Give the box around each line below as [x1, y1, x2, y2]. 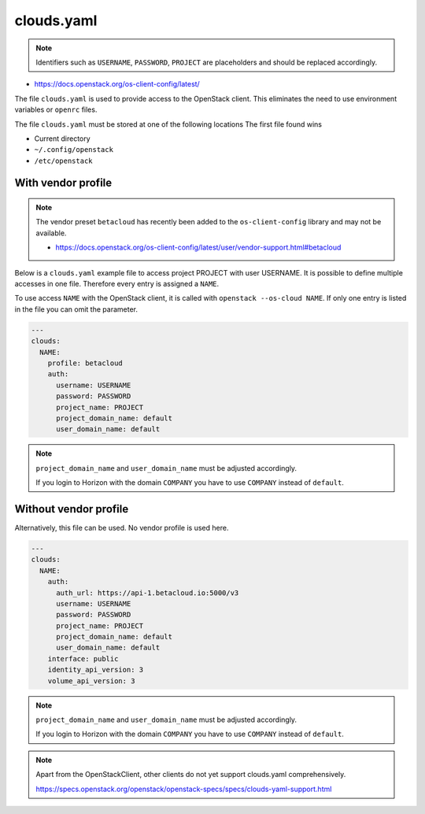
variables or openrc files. [14, 105, 98, 114]
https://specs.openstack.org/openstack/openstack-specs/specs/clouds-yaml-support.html [35, 784, 332, 794]
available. [35, 228, 67, 238]
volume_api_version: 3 [47, 676, 135, 685]
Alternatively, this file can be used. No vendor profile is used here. [14, 523, 229, 532]
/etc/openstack [34, 156, 94, 165]
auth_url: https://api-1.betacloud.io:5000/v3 [56, 588, 239, 598]
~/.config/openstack [34, 146, 114, 154]
